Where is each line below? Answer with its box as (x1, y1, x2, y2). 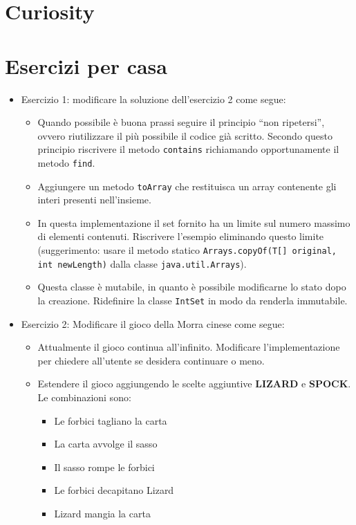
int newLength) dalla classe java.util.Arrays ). (37, 256, 247, 270)
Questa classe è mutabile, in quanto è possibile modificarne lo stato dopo (37, 279, 346, 294)
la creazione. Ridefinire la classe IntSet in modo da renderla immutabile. (37, 293, 348, 307)
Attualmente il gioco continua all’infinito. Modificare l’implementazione (37, 340, 340, 354)
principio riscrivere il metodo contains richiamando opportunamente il (37, 142, 339, 156)
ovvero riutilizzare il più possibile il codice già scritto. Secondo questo (37, 128, 332, 142)
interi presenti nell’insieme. (37, 192, 151, 207)
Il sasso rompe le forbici (54, 459, 155, 474)
